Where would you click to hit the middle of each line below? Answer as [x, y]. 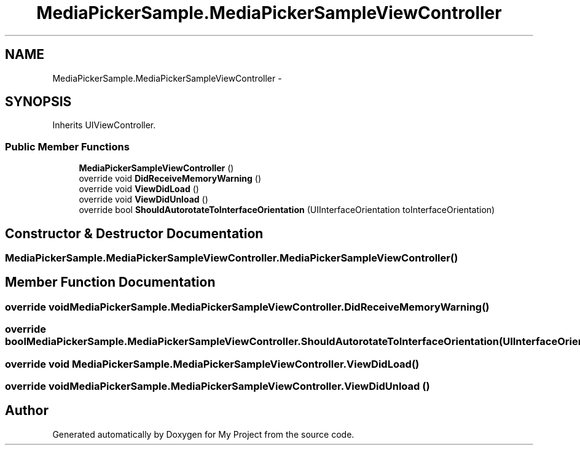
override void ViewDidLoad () [139, 189]
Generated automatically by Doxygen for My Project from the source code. [203, 434]
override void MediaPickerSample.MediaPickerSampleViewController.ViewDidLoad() [212, 364]
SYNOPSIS [38, 102]
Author [27, 411]
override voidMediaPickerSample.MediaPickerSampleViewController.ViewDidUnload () [217, 386]
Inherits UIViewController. [104, 125]
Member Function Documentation [110, 282]
